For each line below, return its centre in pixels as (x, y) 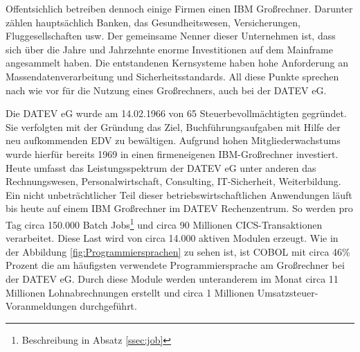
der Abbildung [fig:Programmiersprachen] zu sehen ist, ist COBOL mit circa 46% (178, 251)
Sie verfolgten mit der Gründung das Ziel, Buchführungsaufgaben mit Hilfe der (173, 126)
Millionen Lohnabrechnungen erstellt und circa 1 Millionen (130, 292)
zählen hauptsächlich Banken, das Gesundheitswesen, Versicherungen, (153, 22)
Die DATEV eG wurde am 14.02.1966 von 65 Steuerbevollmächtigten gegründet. (176, 113)
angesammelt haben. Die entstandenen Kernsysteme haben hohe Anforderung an (177, 63)
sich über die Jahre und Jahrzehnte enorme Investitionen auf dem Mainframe (169, 49)
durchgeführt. (108, 306)
